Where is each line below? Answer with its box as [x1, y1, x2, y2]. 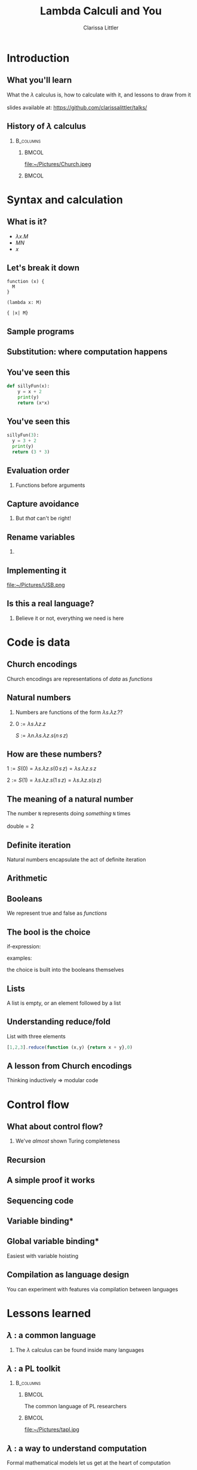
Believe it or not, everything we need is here [15, 614, 124, 622]
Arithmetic [7, 873, 48, 884]
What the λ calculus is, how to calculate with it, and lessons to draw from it [7, 91, 192, 98]
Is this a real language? [7, 598, 94, 609]
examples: [7, 954, 32, 962]
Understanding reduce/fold [7, 1017, 111, 1027]
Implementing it [7, 565, 67, 576]
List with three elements [7, 1032, 66, 1040]
